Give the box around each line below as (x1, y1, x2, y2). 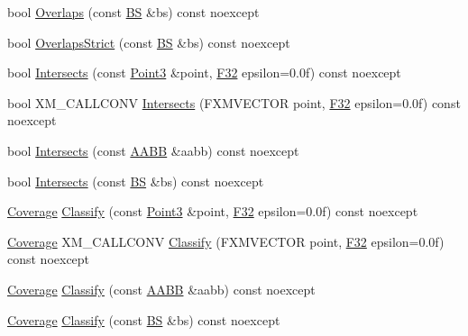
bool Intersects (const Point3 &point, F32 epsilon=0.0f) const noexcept (7, 63, 401, 82)
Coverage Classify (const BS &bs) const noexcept (7, 310, 280, 329)
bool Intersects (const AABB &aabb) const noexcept (7, 141, 299, 159)
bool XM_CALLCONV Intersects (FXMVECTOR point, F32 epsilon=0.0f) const (7, 93, 461, 112)
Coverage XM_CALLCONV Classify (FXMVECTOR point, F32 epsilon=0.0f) (7, 232, 445, 250)
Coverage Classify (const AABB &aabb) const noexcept (7, 279, 316, 298)
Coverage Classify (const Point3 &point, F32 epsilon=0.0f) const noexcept (7, 202, 418, 221)
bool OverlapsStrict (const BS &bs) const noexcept (7, 32, 290, 51)
